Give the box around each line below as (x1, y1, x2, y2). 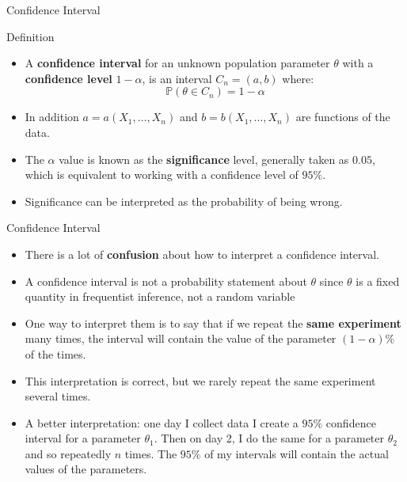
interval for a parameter (25, 430, 141, 446)
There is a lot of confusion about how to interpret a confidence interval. (25, 245, 379, 262)
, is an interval (142, 70, 212, 86)
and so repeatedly (25, 445, 112, 461)
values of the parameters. (25, 461, 147, 477)
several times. (25, 388, 91, 404)
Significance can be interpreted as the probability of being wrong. (25, 192, 343, 209)
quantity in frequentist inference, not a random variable (25, 288, 295, 305)
